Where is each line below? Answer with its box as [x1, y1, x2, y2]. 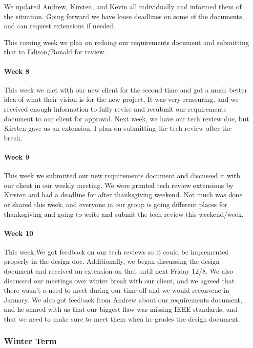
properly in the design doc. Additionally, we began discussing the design [4, 256, 220, 266]
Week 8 [4, 66, 29, 76]
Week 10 [4, 228, 34, 238]
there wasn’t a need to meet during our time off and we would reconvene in [4, 285, 230, 295]
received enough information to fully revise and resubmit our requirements [4, 103, 227, 114]
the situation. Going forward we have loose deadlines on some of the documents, [4, 11, 244, 21]
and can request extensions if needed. [4, 21, 115, 31]
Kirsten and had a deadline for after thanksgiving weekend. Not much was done [4, 189, 243, 200]
